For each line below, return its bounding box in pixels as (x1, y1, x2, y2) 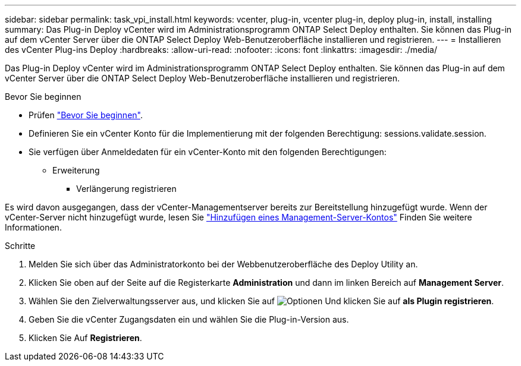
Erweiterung (52, 165, 100, 175)
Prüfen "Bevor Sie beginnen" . (29, 110, 143, 120)
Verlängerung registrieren (76, 184, 177, 194)
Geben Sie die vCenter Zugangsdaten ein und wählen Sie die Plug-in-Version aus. (29, 314, 349, 324)
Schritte (5, 241, 36, 251)
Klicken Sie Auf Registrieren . (29, 333, 142, 343)
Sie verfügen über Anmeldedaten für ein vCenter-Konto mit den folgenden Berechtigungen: (29, 147, 387, 157)
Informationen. (5, 222, 62, 232)
